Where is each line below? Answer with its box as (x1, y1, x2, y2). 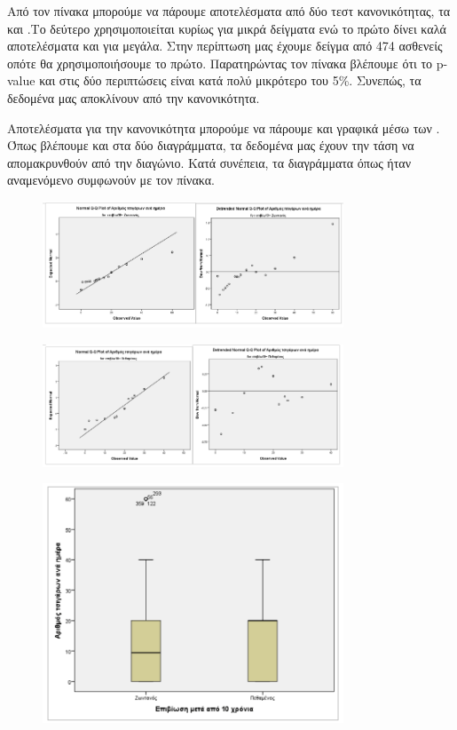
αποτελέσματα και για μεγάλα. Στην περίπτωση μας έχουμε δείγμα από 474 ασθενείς (7, 36, 443, 55)
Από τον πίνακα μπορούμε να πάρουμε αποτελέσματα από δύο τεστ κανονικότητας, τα (7, 2, 451, 20)
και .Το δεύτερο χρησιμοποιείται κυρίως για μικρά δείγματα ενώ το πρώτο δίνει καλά (7, 19, 446, 37)
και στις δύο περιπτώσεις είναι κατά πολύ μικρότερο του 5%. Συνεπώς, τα (39, 71, 422, 90)
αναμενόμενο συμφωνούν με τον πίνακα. (7, 171, 215, 189)
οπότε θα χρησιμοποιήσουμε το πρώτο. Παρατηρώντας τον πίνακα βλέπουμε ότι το (7, 53, 433, 72)
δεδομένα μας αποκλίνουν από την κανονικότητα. (7, 88, 260, 107)
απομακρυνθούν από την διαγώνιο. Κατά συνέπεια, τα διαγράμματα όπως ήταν (7, 153, 411, 171)
